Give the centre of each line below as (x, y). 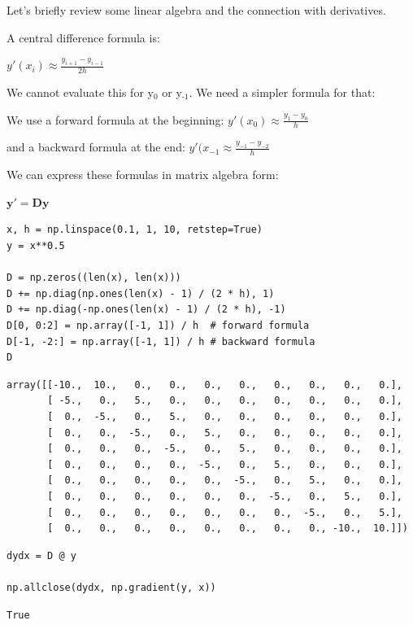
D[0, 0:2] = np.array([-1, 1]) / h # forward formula (158, 326)
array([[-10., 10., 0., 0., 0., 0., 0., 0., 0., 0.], (204, 385)
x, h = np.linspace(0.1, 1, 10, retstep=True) (135, 230)
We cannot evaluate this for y (80, 92)
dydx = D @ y (41, 555)
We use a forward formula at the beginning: (115, 119)
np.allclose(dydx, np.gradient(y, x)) (111, 587)
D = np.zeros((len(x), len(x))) (94, 278)
